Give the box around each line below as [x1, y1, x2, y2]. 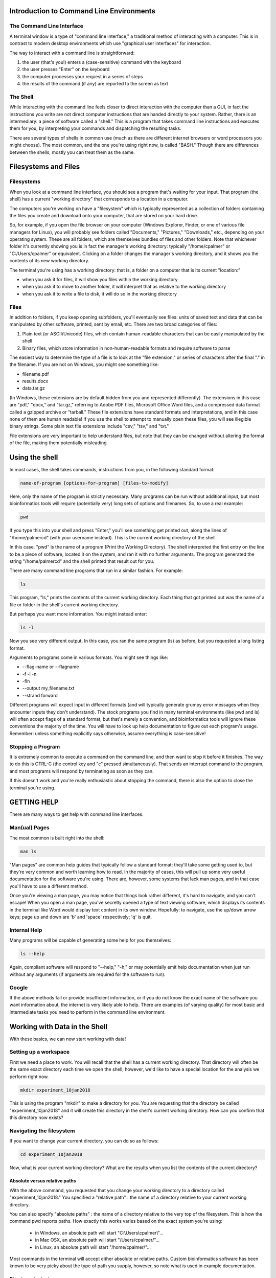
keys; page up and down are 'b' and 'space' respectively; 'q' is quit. [9, 914, 152, 920]
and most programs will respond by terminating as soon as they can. [9, 768, 154, 774]
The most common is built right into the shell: [9, 835, 105, 841]
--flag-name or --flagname [22, 664, 79, 670]
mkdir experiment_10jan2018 [20, 1087, 90, 1093]
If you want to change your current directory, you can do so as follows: [9, 1138, 159, 1144]
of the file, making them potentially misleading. [9, 440, 108, 446]
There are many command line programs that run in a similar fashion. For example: [9, 567, 183, 574]
